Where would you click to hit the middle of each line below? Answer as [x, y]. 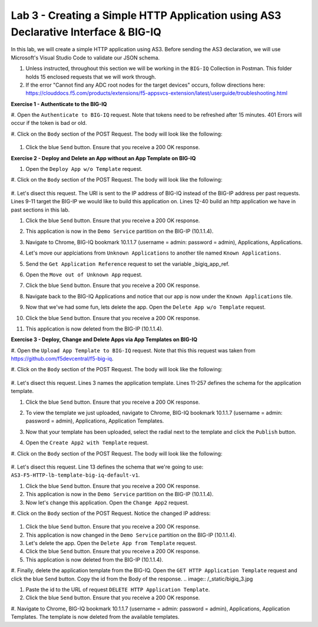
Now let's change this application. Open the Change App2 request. [107, 502]
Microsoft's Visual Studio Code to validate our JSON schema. [85, 57]
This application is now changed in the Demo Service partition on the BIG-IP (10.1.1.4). [131, 535]
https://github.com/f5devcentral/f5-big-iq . [62, 359]
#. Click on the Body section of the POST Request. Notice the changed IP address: [111, 513]
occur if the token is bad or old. [49, 123]
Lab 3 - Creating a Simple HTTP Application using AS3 [146, 15]
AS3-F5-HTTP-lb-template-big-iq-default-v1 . [75, 475]
